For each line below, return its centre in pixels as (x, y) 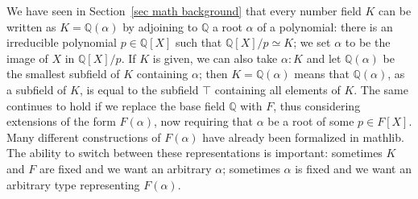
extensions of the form (61, 121)
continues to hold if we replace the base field (116, 105)
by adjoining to (160, 26)
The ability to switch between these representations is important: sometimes (195, 153)
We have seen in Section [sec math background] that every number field (184, 10)
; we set (312, 42)
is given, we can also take (215, 58)
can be (395, 10)
